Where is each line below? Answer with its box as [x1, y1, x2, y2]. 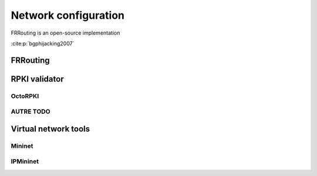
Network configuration [11, 9, 125, 22]
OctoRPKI [11, 92, 39, 100]
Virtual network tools [11, 124, 90, 134]
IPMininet [11, 157, 39, 165]
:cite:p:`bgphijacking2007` [11, 40, 75, 47]
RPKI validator [11, 74, 64, 84]
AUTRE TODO [11, 107, 50, 116]
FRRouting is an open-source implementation [11, 29, 120, 36]
